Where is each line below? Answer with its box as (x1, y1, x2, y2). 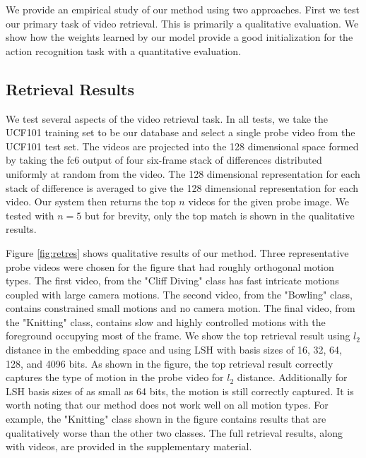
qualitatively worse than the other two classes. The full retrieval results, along (6, 425, 343, 440)
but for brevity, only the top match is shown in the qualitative (84, 207, 355, 222)
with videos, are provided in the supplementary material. (6, 439, 252, 454)
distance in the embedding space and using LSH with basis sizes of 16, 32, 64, (6, 342, 342, 357)
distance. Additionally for (237, 370, 348, 385)
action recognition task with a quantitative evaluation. (6, 43, 242, 58)
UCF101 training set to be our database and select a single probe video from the (6, 125, 355, 140)
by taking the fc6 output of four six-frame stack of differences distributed (6, 152, 322, 167)
